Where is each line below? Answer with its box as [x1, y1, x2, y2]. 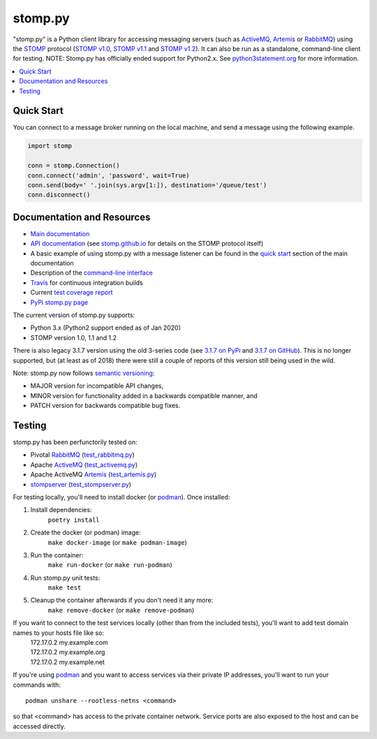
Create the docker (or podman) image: [30, 528, 141, 537]
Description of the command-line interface [30, 269, 154, 277]
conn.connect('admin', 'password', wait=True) [27, 171, 190, 180]
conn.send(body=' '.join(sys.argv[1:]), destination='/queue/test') [27, 181, 267, 189]
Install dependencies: [30, 506, 92, 514]
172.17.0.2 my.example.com [30, 638, 108, 647]
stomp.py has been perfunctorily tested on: [13, 438, 138, 446]
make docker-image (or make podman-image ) [47, 538, 188, 546]
